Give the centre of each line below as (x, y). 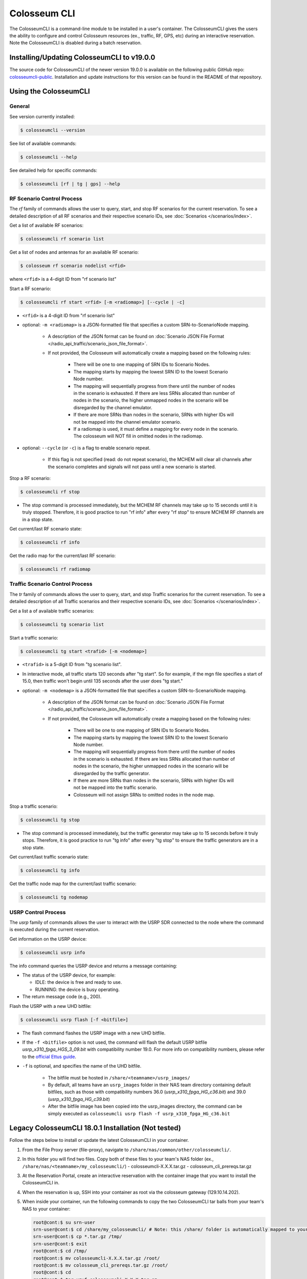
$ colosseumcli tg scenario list (62, 624)
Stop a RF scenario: (30, 478)
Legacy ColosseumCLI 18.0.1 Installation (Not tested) (95, 1128)
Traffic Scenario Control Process (51, 584)
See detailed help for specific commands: (53, 170)
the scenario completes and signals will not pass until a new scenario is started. (132, 467)
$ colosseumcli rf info (50, 543)
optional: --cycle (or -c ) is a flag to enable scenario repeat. (86, 448)
